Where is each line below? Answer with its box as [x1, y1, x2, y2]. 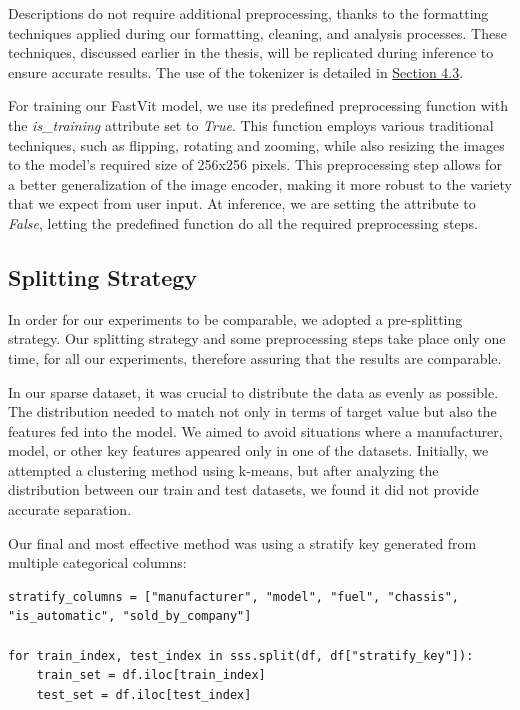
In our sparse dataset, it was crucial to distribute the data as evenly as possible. [8, 381, 499, 402]
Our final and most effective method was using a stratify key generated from [8, 532, 477, 553]
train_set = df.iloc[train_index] [36, 668, 266, 683]
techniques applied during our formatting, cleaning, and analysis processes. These [8, 22, 507, 43]
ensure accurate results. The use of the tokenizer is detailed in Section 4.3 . [8, 61, 464, 82]
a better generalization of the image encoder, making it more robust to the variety [8, 173, 512, 194]
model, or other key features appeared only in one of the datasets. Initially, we [8, 440, 489, 461]
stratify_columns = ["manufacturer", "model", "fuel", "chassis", [8, 589, 460, 604]
